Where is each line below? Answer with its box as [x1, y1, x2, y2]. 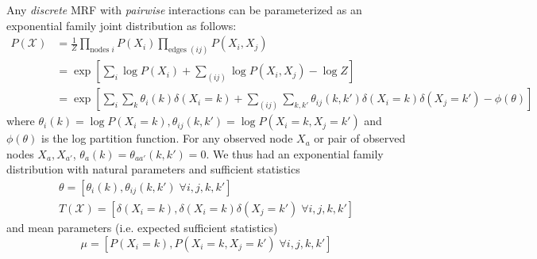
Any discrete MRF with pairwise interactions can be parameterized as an [6, 2, 362, 17]
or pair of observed [314, 130, 406, 147]
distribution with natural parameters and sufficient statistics [6, 161, 300, 177]
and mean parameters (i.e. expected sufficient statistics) [6, 219, 278, 235]
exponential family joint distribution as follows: [6, 17, 237, 33]
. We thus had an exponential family [206, 145, 384, 162]
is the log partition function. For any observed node [41, 130, 293, 147]
